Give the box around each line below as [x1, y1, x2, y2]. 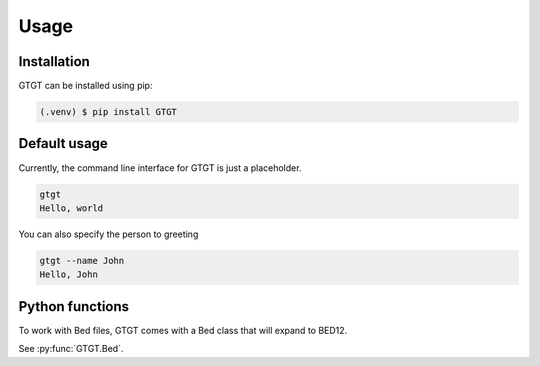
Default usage [18, 135, 109, 152]
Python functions [18, 298, 130, 315]
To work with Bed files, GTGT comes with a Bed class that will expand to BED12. [18, 324, 348, 336]
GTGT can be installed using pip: [18, 80, 153, 92]
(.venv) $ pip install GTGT [39, 106, 177, 118]
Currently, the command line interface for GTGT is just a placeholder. [18, 161, 302, 174]
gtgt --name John [39, 255, 125, 266]
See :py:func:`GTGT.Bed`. [18, 343, 124, 355]
